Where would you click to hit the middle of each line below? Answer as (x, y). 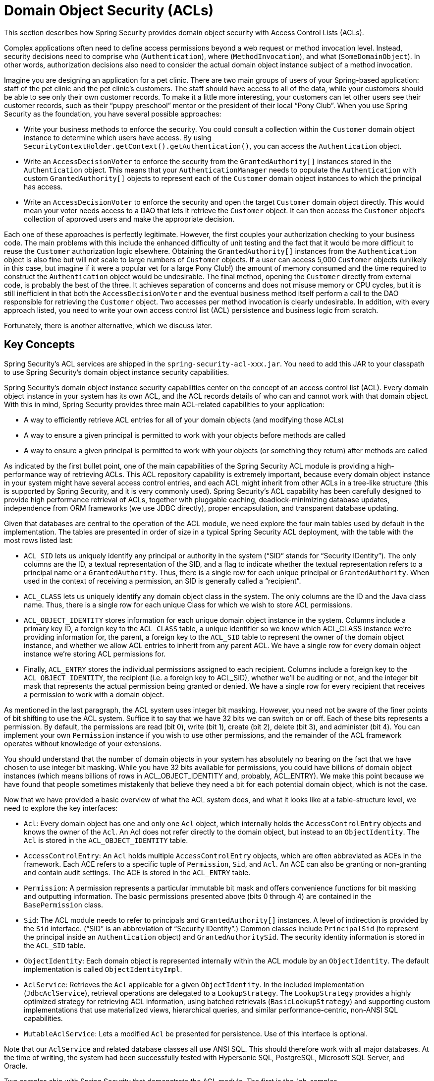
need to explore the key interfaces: (61, 808)
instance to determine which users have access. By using (118, 137)
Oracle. (16, 1066)
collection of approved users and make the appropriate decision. (129, 219)
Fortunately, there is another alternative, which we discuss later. (108, 325)
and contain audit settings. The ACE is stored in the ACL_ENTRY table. (137, 872)
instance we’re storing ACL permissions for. (95, 654)
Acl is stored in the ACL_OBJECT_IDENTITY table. (106, 840)
